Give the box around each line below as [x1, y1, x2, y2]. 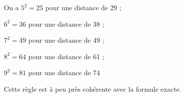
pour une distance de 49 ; [28, 35, 104, 45]
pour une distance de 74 [28, 67, 100, 78]
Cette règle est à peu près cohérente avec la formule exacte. [4, 83, 182, 94]
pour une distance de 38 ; [28, 18, 104, 29]
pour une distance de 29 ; [45, 2, 122, 12]
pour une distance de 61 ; [28, 51, 104, 61]
